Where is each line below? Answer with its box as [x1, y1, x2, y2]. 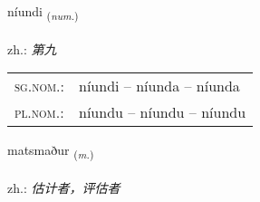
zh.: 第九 [7, 39, 57, 58]
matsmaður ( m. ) [7, 140, 94, 162]
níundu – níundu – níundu [79, 101, 246, 123]
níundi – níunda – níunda [79, 75, 240, 97]
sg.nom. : [14, 75, 64, 97]
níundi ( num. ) [7, 2, 79, 23]
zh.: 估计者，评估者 [7, 178, 120, 197]
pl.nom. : [14, 101, 64, 123]
